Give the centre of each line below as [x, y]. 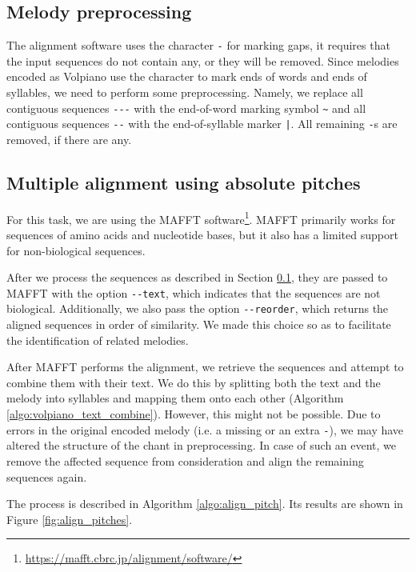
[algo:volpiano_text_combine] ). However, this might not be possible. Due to [194, 414]
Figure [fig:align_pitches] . [70, 519]
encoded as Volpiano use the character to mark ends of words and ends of [187, 76]
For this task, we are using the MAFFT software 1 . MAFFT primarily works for [201, 218]
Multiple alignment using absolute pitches [184, 182]
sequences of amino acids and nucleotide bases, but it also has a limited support [202, 234]
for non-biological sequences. [76, 250]
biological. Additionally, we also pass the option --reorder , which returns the [198, 308]
